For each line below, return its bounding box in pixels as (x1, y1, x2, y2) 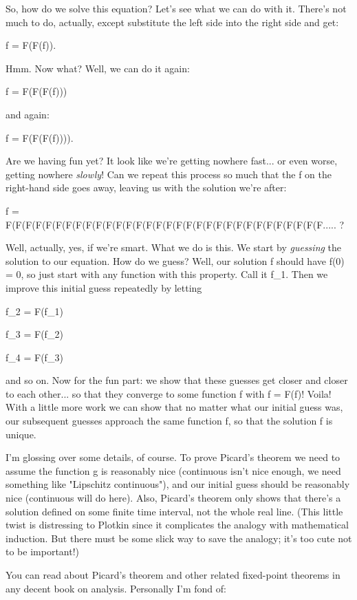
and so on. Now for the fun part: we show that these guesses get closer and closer (6, 373, 348, 387)
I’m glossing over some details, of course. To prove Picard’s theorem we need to (6, 450, 340, 464)
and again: (6, 107, 50, 121)
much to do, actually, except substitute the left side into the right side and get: (6, 14, 339, 29)
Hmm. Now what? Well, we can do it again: (6, 61, 190, 75)
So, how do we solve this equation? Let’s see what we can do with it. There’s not (6, 1, 347, 15)
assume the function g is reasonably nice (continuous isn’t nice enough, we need (6, 463, 341, 478)
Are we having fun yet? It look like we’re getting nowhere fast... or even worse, (6, 153, 338, 168)
